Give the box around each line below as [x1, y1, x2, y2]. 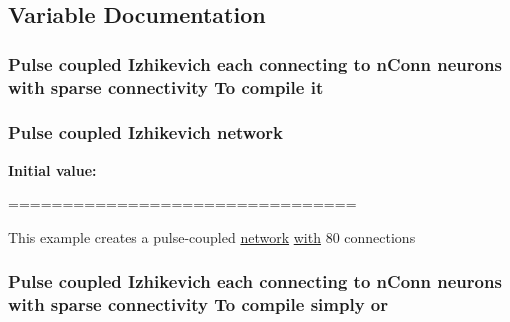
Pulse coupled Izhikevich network [8, 120, 283, 145]
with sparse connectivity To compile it [8, 74, 324, 99]
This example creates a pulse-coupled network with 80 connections [8, 226, 416, 247]
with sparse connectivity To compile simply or [8, 292, 389, 317]
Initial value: [8, 159, 97, 180]
